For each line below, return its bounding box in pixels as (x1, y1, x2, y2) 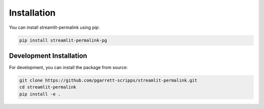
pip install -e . (19, 91, 61, 97)
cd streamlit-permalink (19, 85, 77, 90)
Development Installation (9, 51, 88, 60)
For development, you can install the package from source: (9, 65, 128, 70)
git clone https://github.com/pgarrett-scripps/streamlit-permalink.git (19, 78, 198, 83)
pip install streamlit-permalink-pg (19, 37, 108, 43)
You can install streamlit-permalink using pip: (9, 24, 100, 30)
